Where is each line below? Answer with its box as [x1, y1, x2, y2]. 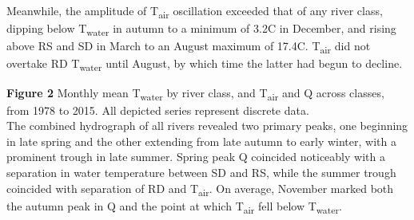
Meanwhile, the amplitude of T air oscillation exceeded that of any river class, [6, 2, 383, 21]
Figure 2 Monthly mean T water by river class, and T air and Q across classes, [6, 84, 384, 103]
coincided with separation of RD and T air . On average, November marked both [6, 179, 394, 198]
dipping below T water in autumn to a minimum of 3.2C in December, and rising [6, 20, 396, 38]
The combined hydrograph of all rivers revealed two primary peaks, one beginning [6, 117, 408, 134]
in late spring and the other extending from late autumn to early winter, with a [6, 132, 396, 149]
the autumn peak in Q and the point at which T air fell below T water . [6, 197, 342, 216]
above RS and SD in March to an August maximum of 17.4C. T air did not [6, 37, 371, 57]
